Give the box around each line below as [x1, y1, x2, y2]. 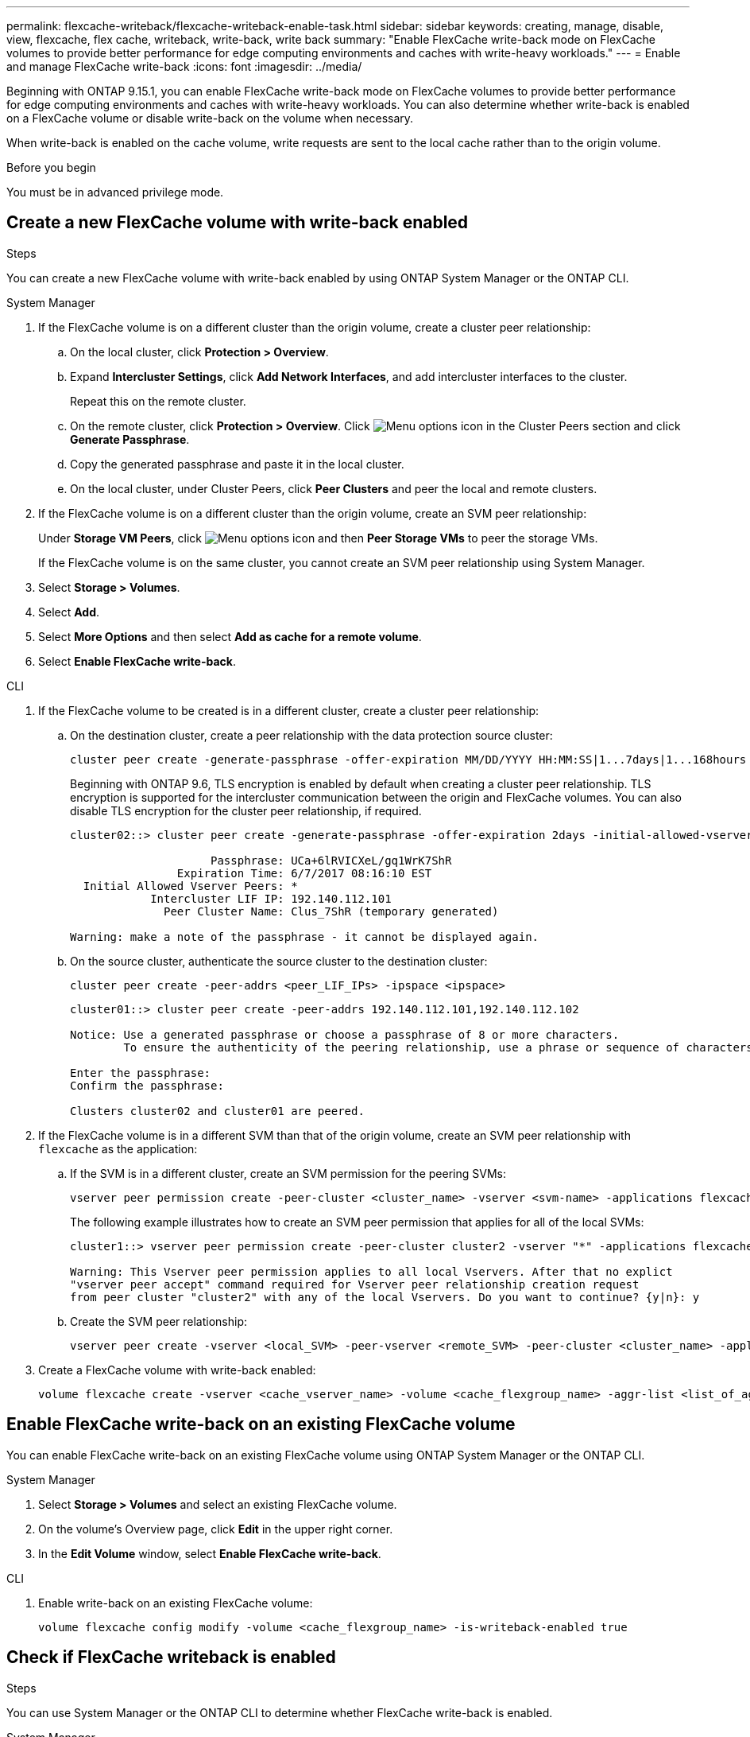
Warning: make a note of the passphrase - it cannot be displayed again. [70, 930, 539, 943]
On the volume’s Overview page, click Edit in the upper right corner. [38, 1521, 393, 1536]
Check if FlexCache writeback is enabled [6, 1647, 336, 1668]
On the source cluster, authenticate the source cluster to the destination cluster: [70, 954, 488, 968]
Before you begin [6, 161, 96, 174]
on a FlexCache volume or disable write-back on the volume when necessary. [6, 111, 414, 125]
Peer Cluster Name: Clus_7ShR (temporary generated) [164, 904, 499, 918]
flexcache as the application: [38, 1141, 198, 1156]
